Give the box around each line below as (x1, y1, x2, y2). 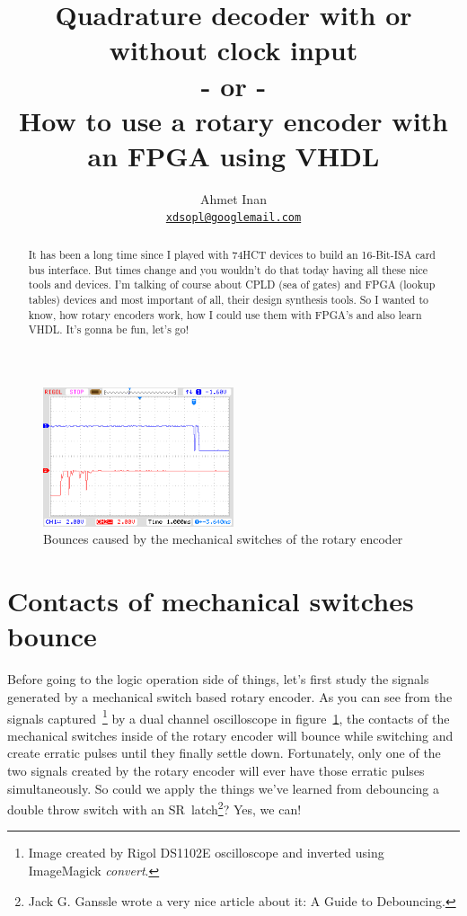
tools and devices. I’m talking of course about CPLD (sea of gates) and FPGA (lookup (28, 277, 436, 292)
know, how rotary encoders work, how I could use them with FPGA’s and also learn (28, 307, 422, 322)
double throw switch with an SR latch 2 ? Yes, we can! (7, 797, 302, 818)
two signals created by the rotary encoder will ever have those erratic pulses (7, 761, 425, 779)
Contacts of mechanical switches (7, 583, 414, 619)
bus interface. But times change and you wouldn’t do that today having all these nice (28, 262, 428, 277)
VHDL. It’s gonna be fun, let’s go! (28, 322, 189, 337)
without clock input (109, 31, 358, 68)
